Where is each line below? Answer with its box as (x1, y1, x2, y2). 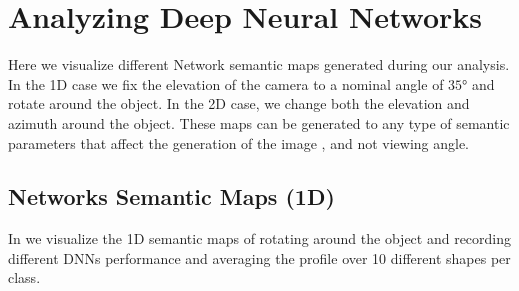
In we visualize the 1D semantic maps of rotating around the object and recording (8, 228, 512, 249)
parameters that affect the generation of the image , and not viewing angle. (8, 132, 470, 153)
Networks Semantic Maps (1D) (8, 181, 335, 212)
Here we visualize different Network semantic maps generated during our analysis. (8, 54, 510, 75)
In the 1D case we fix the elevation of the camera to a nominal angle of (8, 73, 444, 94)
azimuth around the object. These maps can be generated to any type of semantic (8, 112, 510, 133)
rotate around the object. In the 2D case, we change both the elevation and (8, 93, 470, 114)
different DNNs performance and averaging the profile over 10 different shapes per (8, 247, 511, 268)
